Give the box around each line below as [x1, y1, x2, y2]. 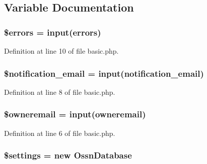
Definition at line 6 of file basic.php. [4, 127, 115, 138]
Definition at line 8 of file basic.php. [4, 86, 115, 97]
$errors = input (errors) [4, 26, 101, 38]
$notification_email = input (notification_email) [4, 67, 204, 79]
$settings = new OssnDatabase [4, 149, 132, 161]
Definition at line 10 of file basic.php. [4, 46, 119, 56]
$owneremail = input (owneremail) [4, 108, 146, 120]
